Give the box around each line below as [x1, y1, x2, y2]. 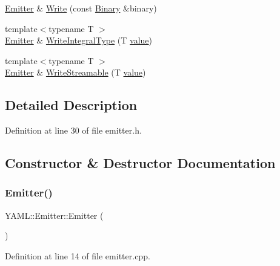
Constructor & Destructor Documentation [5, 154, 276, 172]
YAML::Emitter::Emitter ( [5, 209, 104, 221]
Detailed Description [5, 96, 138, 114]
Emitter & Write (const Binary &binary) [5, 2, 157, 14]
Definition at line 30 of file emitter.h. [5, 124, 142, 137]
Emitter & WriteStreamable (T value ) [5, 66, 146, 79]
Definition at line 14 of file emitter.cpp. [5, 249, 150, 262]
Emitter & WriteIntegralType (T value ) [5, 34, 153, 47]
